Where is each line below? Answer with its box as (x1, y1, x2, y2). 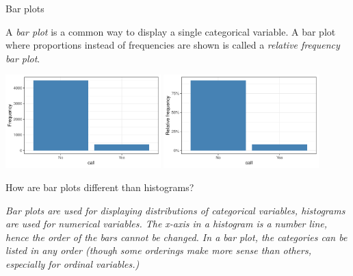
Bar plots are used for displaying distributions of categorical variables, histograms (5, 203, 345, 217)
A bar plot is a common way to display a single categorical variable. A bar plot (5, 24, 336, 38)
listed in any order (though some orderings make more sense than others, (5, 243, 311, 258)
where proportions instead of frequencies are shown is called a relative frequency (5, 38, 340, 52)
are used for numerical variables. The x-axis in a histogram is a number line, (5, 216, 328, 231)
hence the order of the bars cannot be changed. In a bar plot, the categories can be (5, 229, 348, 244)
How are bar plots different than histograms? (5, 180, 194, 195)
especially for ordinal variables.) (5, 257, 140, 271)
